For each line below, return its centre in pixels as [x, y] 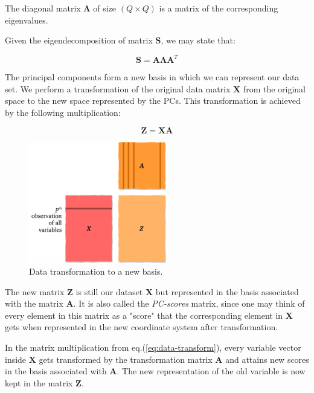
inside [16, 359]
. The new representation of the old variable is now [211, 371]
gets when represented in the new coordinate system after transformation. [142, 327]
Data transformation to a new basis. [96, 271]
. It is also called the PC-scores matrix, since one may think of [189, 303]
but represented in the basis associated [227, 291]
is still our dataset [109, 291]
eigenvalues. [27, 20]
